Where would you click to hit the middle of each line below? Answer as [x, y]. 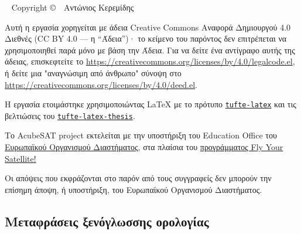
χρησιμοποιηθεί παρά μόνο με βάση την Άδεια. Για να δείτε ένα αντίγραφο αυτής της [150, 50]
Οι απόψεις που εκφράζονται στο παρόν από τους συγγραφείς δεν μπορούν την [138, 178]
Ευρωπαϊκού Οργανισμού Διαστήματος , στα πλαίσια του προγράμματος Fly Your [144, 147]
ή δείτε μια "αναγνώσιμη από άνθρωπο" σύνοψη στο [93, 72]
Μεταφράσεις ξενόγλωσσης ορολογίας [107, 221]
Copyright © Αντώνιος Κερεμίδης [73, 7]
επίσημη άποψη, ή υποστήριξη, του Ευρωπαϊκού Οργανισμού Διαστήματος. [134, 189]
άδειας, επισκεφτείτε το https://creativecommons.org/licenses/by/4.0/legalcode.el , [150, 61]
